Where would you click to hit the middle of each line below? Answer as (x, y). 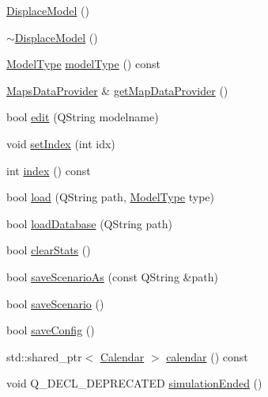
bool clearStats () (49, 250)
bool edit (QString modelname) (83, 117)
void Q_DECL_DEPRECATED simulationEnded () (134, 383)
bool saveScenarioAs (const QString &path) (112, 276)
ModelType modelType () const (83, 64)
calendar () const (207, 356)
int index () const (49, 170)
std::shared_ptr (44, 356)
